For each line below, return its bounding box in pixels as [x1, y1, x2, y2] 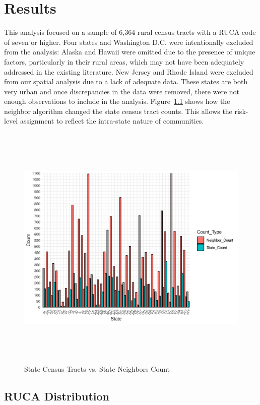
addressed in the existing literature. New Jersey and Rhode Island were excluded [4, 66, 253, 77]
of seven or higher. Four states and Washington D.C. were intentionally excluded [4, 36, 253, 47]
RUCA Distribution [4, 388, 109, 404]
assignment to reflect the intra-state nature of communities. [20, 115, 204, 126]
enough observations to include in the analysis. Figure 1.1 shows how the [4, 96, 230, 106]
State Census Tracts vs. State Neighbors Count [24, 364, 170, 374]
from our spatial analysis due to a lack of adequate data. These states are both [4, 76, 248, 87]
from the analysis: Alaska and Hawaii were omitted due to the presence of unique [4, 46, 255, 57]
